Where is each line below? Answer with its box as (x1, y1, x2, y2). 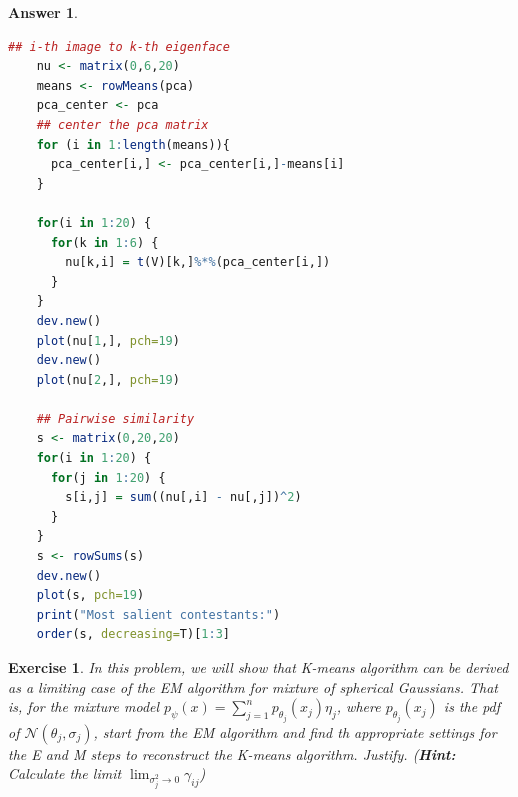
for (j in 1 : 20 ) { (50, 470, 166, 485)
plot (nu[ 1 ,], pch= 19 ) (36, 333, 180, 348)
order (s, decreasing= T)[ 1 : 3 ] (36, 627, 230, 642)
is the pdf (443, 696, 501, 717)
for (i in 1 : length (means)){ (36, 137, 230, 152)
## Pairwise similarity (36, 411, 195, 426)
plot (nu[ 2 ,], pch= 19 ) (36, 372, 180, 387)
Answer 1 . (8, 2, 78, 22)
